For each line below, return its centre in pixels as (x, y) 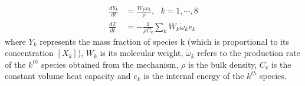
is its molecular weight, (142, 53)
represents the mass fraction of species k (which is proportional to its (164, 41)
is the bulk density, (223, 64)
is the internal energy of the (194, 76)
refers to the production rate (249, 53)
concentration (29, 53)
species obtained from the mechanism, (110, 64)
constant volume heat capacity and (68, 76)
